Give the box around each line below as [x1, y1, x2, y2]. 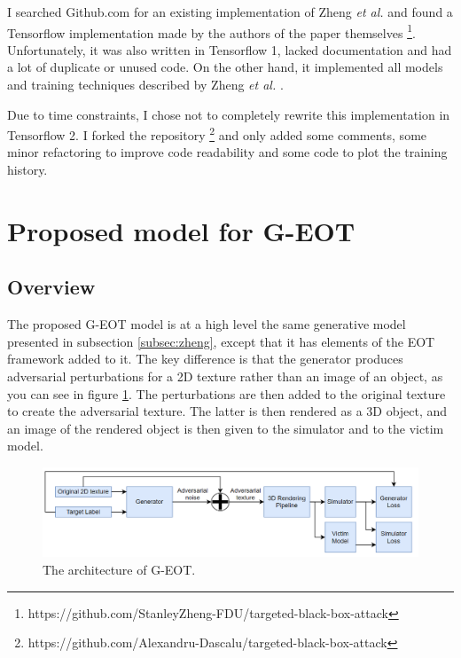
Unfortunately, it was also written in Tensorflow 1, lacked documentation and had [7, 40, 452, 59]
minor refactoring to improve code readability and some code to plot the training [7, 143, 448, 161]
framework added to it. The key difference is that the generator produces [7, 349, 403, 368]
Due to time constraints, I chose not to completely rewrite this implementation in [7, 105, 450, 123]
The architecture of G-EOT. [43, 560, 196, 579]
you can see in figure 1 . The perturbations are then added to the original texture [7, 384, 446, 403]
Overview [7, 273, 96, 301]
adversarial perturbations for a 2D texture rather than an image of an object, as [7, 367, 443, 386]
